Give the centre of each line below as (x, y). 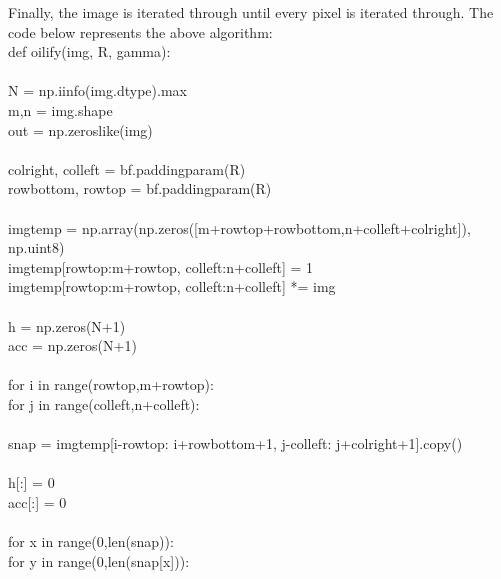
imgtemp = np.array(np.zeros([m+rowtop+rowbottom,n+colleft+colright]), (239, 227)
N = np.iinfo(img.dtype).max (97, 90)
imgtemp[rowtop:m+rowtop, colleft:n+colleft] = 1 (160, 266)
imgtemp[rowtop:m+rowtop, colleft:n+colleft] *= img (172, 286)
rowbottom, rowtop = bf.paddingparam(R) (140, 188)
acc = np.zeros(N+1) (72, 345)
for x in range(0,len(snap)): (91, 541)
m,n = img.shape (60, 109)
